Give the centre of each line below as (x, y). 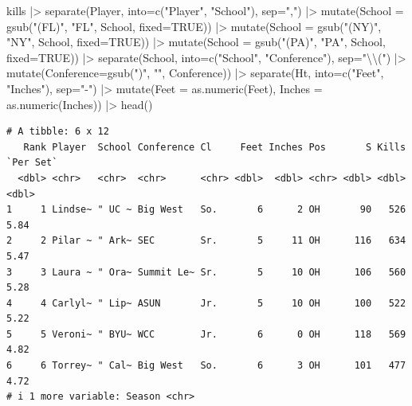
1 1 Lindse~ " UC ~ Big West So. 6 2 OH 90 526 (206, 210)
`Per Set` (32, 163)
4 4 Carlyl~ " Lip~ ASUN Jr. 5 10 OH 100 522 (206, 303)
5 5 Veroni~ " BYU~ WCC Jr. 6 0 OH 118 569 (206, 334)
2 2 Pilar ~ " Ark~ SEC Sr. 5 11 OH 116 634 (206, 241)
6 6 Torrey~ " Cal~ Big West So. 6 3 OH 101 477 (206, 366)
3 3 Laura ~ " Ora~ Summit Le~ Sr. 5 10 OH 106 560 (206, 272)
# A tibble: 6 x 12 (58, 132)
